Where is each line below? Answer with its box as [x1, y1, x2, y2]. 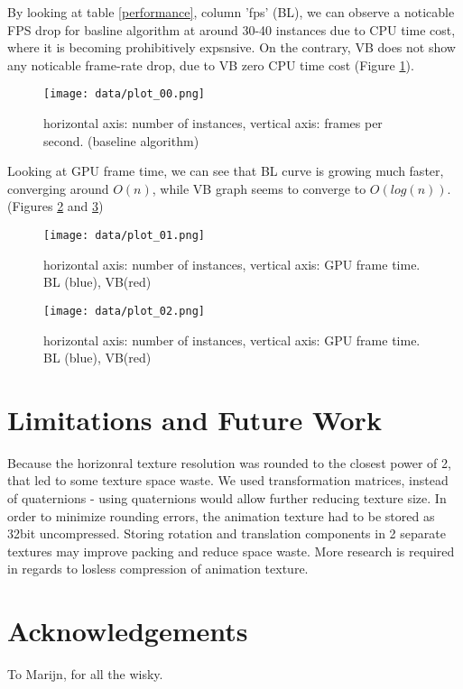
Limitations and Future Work [7, 400, 382, 437]
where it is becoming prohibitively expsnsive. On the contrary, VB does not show [7, 38, 456, 57]
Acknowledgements [7, 612, 248, 649]
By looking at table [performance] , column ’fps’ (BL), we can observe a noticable [7, 3, 455, 21]
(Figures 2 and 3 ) [7, 197, 104, 216]
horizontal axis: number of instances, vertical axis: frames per [43, 114, 383, 133]
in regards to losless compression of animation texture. [7, 559, 309, 578]
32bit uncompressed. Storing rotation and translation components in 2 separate [7, 524, 446, 543]
